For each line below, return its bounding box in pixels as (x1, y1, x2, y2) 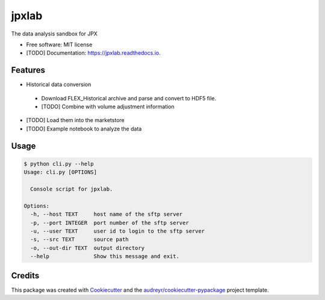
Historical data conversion (26, 81, 91, 88)
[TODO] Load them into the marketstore (26, 117, 125, 124)
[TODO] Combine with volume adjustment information (41, 103, 175, 111)
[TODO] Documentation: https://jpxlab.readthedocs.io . (26, 49, 161, 57)
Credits (11, 271, 40, 281)
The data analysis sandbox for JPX (11, 30, 97, 37)
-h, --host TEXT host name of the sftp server (30, 211, 183, 218)
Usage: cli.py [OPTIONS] (23, 169, 97, 176)
